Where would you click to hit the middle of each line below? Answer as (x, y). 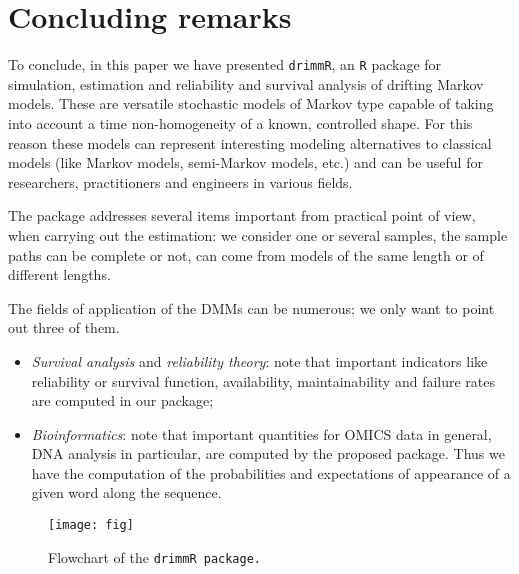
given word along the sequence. (126, 492)
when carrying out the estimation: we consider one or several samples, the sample (258, 234)
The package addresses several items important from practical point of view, (242, 215)
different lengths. (59, 274)
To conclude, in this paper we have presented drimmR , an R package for (225, 64)
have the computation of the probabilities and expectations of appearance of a (271, 472)
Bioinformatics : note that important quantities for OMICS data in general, (261, 433)
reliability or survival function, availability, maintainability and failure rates (263, 380)
